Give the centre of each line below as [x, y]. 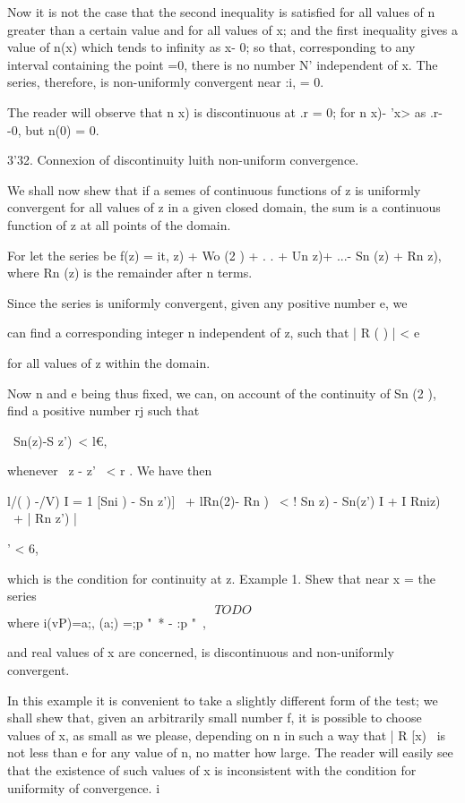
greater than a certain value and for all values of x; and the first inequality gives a [232, 29]
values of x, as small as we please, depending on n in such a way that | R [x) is [227, 735]
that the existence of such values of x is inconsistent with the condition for [212, 770]
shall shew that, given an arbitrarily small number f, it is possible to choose [215, 718]
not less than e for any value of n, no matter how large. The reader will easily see [230, 752]
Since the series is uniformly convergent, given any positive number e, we [207, 302]
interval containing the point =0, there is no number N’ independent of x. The [223, 64]
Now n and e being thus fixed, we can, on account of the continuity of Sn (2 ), [222, 393]
